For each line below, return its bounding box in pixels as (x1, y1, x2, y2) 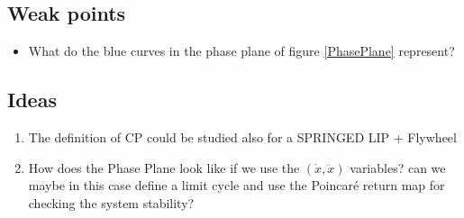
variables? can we (350, 158, 446, 177)
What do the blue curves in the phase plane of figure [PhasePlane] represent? (28, 41, 455, 60)
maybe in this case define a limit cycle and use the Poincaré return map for (28, 176, 445, 195)
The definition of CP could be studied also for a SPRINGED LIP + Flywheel (28, 128, 457, 146)
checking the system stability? (28, 193, 195, 212)
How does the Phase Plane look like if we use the (28, 158, 300, 177)
